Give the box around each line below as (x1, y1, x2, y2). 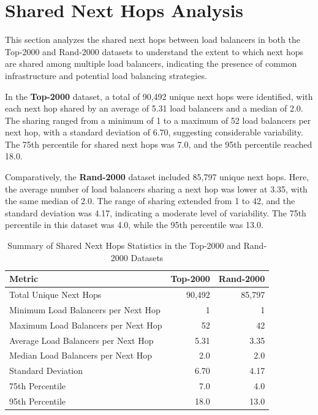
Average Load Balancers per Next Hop (9, 333, 154, 346)
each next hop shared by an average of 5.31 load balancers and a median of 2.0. (5, 102, 303, 115)
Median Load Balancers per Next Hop (9, 349, 153, 362)
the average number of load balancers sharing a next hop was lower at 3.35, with (5, 182, 308, 195)
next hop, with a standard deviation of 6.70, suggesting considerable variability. (5, 126, 303, 139)
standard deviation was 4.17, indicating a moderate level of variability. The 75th (5, 206, 306, 219)
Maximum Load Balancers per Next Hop (9, 318, 162, 331)
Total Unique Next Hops (9, 288, 102, 301)
